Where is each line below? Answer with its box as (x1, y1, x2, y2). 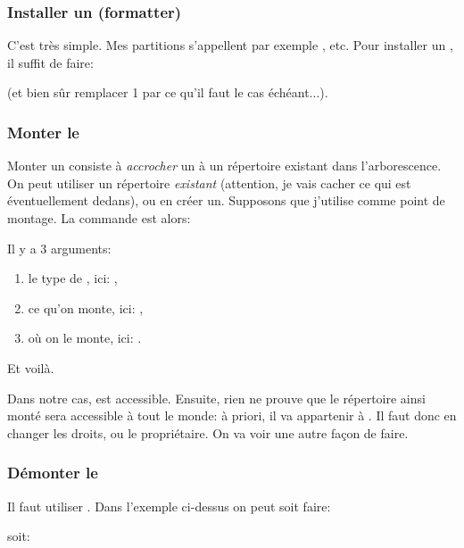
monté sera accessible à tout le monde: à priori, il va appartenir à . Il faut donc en (7, 406, 457, 425)
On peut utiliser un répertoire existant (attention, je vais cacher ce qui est (7, 173, 411, 192)
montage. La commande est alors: (7, 209, 191, 227)
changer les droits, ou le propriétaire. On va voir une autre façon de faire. (7, 423, 409, 442)
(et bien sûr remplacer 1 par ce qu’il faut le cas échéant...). (7, 83, 328, 102)
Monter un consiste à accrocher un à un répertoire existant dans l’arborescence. (7, 156, 442, 175)
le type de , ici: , (28, 269, 118, 287)
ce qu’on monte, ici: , (28, 298, 144, 317)
